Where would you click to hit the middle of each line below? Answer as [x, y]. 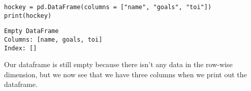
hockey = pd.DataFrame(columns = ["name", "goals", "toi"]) [108, 7]
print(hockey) [28, 16]
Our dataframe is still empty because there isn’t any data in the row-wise [118, 64]
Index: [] [21, 48]
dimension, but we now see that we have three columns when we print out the [125, 74]
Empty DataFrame [32, 31]
